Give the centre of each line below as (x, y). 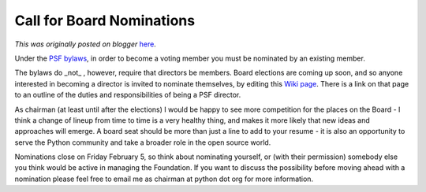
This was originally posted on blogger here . (86, 44)
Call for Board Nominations (105, 20)
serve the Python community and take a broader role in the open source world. (143, 142)
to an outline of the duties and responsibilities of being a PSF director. (128, 95)
